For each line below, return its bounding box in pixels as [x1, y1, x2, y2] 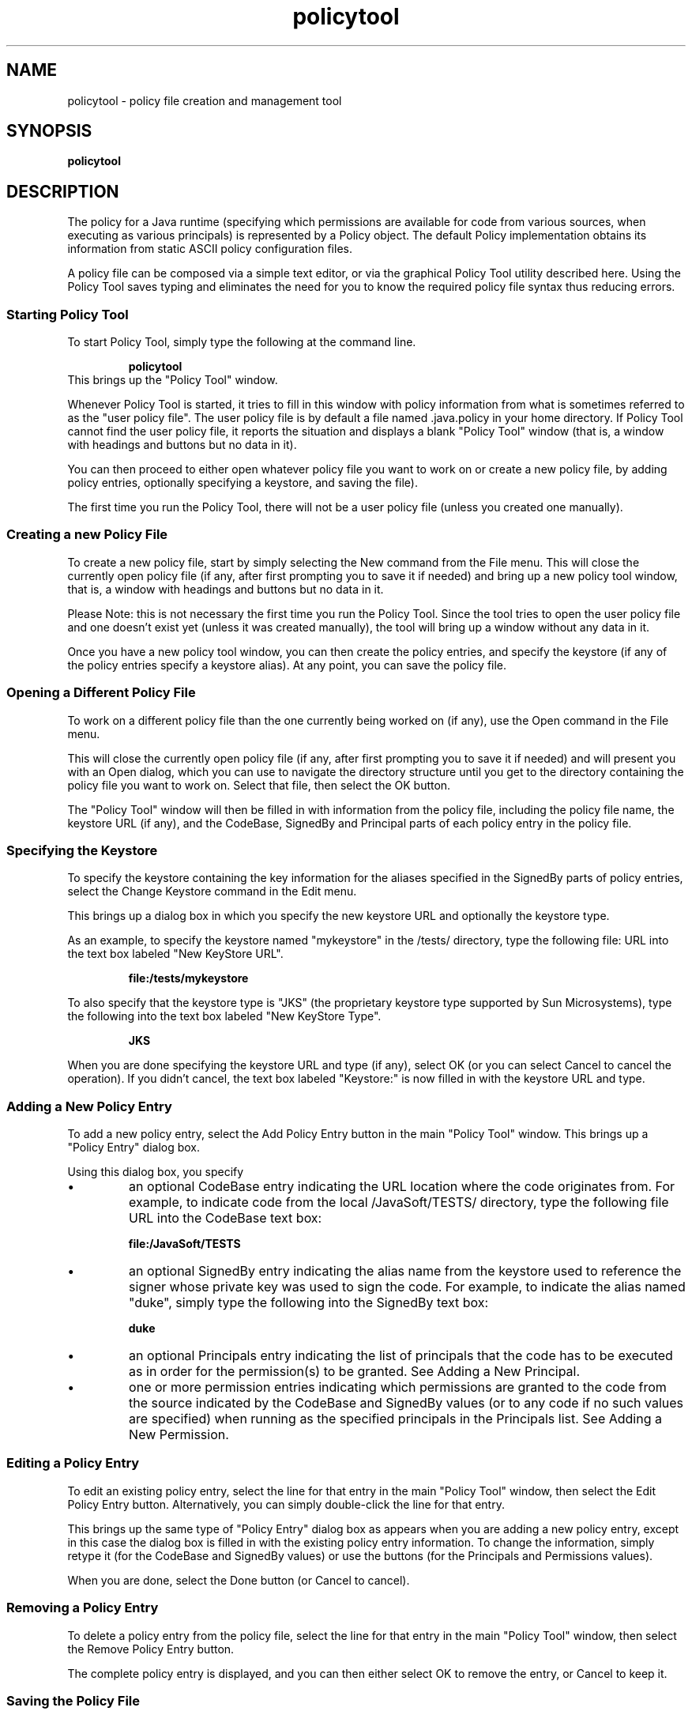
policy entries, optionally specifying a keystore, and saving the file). [67, 476, 419, 490]
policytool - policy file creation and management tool [67, 93, 342, 107]
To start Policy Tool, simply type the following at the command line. [67, 335, 416, 349]
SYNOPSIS [6, 121, 92, 141]
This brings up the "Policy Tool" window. [67, 373, 278, 387]
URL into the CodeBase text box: [129, 1210, 322, 1227]
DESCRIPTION [6, 181, 119, 202]
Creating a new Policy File [6, 526, 168, 543]
